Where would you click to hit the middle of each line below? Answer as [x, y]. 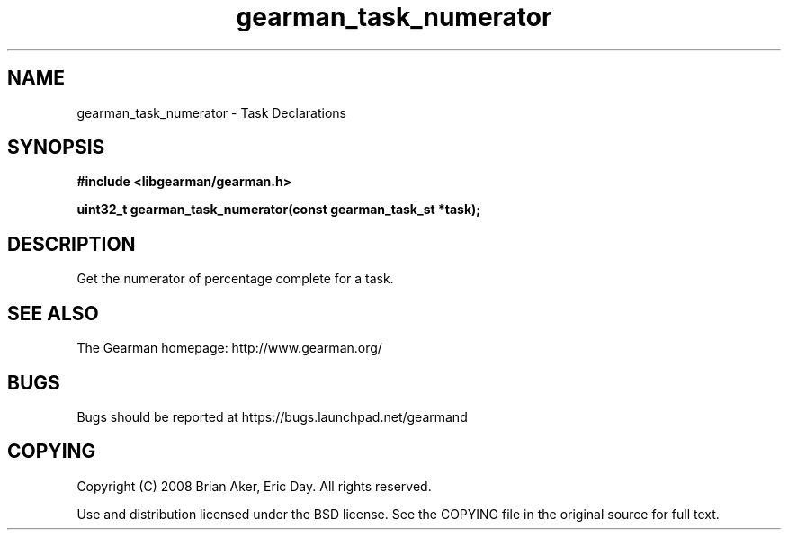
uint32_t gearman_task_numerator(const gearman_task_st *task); [279, 210]
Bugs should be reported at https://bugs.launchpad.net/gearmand [272, 416]
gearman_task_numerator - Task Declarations [211, 112]
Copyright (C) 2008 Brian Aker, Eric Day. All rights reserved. [254, 486]
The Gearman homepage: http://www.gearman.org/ [229, 348]
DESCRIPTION [72, 244]
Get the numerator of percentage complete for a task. [235, 279]
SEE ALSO [53, 313]
